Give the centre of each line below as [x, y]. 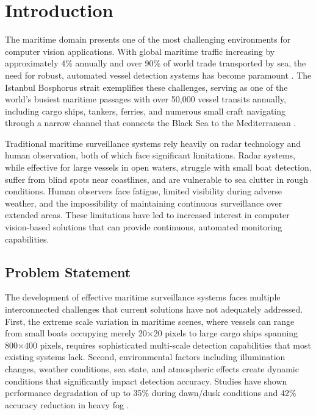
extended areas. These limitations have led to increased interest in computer [147, 215]
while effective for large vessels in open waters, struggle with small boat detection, [158, 167]
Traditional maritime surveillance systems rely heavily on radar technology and [153, 143]
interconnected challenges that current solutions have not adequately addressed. [154, 309]
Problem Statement [68, 271]
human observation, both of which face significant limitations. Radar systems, [150, 155]
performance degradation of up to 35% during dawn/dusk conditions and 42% [151, 393]
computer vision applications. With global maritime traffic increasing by [140, 51]
